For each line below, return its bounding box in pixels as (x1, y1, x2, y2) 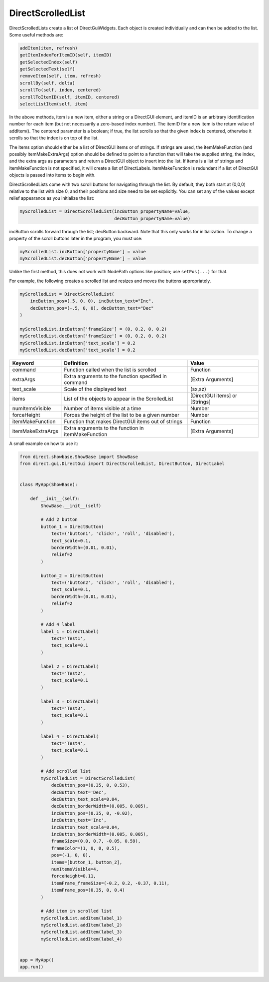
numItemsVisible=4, (51, 866, 99, 872)
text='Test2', (51, 671, 86, 676)
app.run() (19, 964, 44, 970)
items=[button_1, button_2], (51, 859, 123, 865)
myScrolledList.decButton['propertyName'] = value (19, 256, 146, 262)
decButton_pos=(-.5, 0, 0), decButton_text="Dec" (30, 305, 154, 311)
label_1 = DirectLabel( (40, 628, 99, 634)
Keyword (12, 360, 34, 367)
